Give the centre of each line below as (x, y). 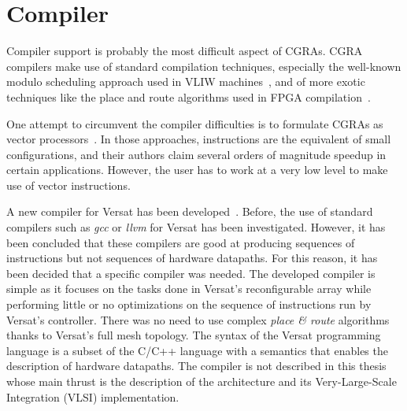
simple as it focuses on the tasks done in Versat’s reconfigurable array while (189, 289)
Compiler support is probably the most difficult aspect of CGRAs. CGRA (185, 51)
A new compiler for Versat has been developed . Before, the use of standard (190, 211)
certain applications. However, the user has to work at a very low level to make (197, 170)
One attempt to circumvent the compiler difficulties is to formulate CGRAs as (195, 123)
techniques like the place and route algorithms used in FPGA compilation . (189, 96)
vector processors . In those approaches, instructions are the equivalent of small (199, 139)
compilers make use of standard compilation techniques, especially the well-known (204, 66)
